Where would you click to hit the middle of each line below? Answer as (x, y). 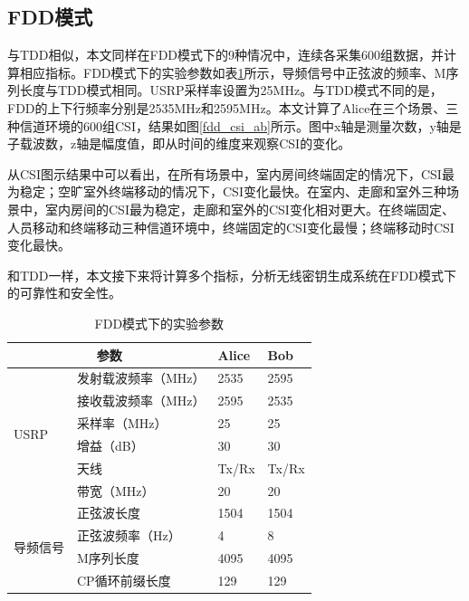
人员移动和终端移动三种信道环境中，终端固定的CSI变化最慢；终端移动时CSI (231, 227)
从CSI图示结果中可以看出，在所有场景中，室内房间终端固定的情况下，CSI (225, 173)
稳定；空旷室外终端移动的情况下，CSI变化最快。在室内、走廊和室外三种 (233, 191)
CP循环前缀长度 (124, 580)
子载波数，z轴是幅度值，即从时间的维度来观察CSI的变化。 (179, 143)
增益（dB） (110, 445)
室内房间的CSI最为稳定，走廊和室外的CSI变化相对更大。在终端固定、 (249, 209)
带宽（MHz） (116, 490)
